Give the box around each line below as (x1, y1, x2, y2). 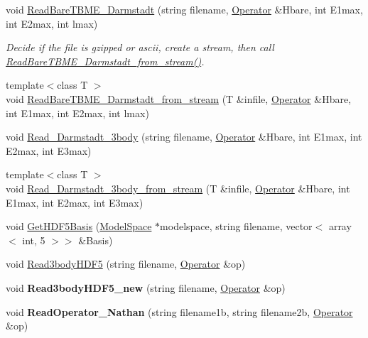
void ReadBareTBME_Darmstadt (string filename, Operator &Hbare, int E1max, (6, 2, 363, 16)
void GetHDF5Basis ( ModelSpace (6, 219, 152, 234)
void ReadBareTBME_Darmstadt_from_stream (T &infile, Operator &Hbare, (6, 91, 352, 106)
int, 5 (22, 232, 45, 247)
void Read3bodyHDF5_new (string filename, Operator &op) (6, 280, 286, 295)
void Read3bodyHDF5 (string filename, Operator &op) (6, 256, 246, 271)
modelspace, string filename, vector (160, 219, 313, 234)
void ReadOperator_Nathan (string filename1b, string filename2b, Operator (6, 304, 353, 319)
